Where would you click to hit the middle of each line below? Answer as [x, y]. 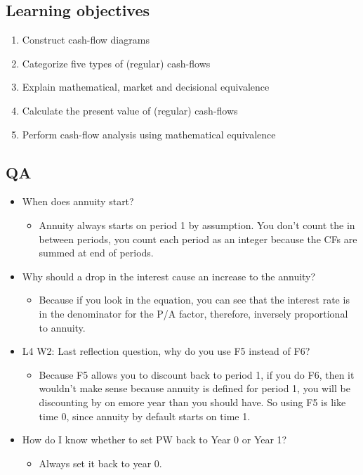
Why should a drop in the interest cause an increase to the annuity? [169, 276]
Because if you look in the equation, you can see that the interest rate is [194, 300]
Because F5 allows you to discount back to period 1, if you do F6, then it [197, 374]
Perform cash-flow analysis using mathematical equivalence [149, 134]
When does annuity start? [78, 201]
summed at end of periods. [96, 253]
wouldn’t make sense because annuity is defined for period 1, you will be [194, 388]
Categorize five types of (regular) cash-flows [116, 63]
